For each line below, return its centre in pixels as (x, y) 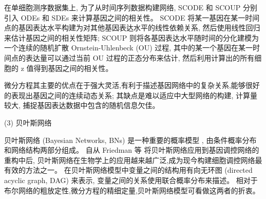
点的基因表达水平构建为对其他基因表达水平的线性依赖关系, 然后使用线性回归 (132, 28)
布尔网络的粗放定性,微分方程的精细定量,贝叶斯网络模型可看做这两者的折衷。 (132, 190)
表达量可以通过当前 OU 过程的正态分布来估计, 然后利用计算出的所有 (140, 57)
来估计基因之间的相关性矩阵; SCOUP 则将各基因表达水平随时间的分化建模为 (132, 37)
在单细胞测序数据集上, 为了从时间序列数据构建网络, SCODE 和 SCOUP (122, 7)
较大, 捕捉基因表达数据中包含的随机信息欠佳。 (82, 105)
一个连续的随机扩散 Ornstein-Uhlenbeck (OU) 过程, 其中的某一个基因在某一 (128, 48)
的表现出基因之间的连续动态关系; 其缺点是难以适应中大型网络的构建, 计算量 (131, 95)
